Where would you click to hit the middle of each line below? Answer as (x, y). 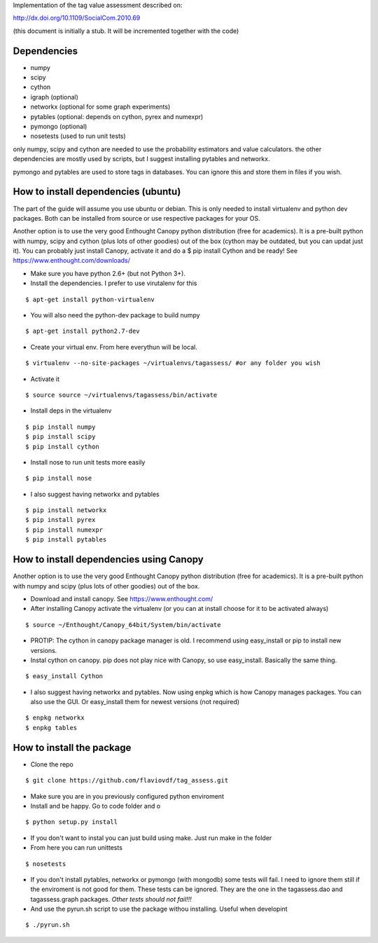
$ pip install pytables (66, 540)
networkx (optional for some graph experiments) (100, 107)
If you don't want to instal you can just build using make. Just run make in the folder (151, 838)
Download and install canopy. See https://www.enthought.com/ (122, 598)
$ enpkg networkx (55, 718)
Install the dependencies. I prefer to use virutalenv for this (114, 283)
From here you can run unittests (76, 848)
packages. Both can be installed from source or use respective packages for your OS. (136, 218)
